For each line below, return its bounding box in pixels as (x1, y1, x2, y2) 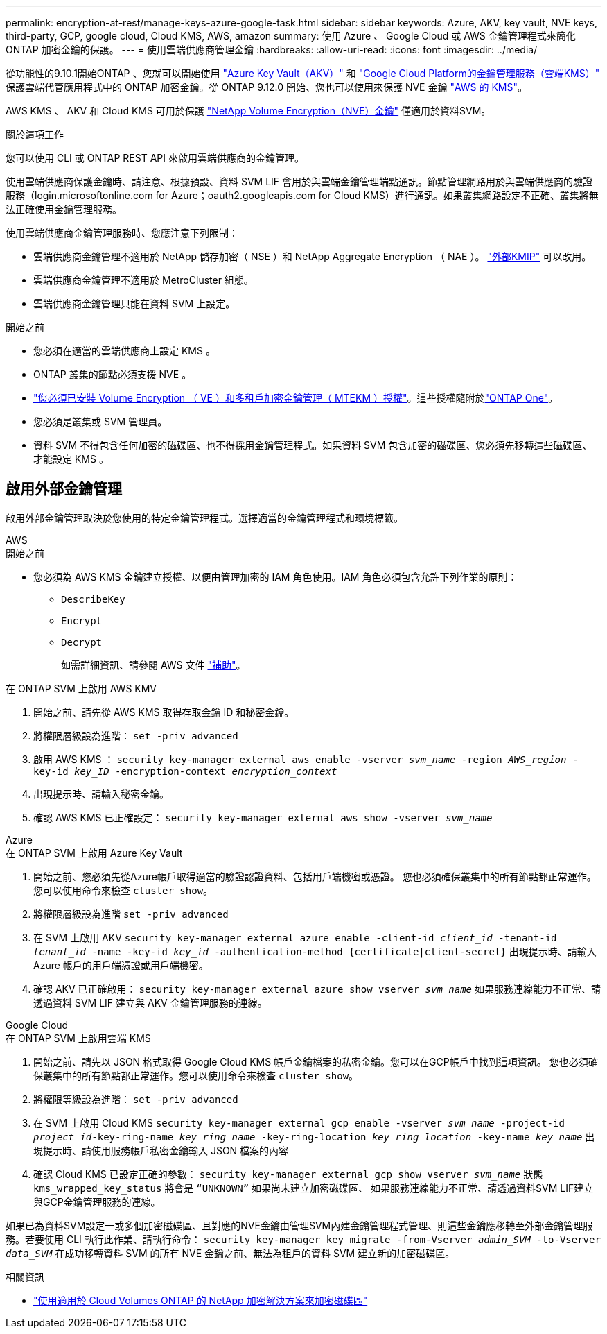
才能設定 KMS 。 (33, 453, 109, 465)
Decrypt (61, 636, 103, 648)
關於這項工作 (6, 128, 64, 140)
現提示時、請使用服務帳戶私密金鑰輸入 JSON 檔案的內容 (33, 1144, 289, 1156)
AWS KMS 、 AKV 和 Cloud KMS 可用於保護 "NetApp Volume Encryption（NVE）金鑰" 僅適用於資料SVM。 (6, 105, 491, 117)
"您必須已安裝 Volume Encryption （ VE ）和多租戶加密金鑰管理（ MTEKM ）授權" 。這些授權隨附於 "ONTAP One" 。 (33, 392, 558, 404)
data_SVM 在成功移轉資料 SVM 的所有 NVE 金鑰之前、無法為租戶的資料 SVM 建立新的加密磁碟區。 (6, 1247, 455, 1259)
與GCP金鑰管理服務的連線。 (33, 1195, 161, 1208)
